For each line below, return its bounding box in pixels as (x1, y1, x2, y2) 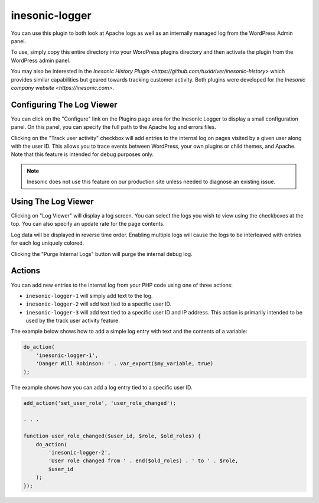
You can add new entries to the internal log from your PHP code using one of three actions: (11, 281, 233, 288)
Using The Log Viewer (11, 196, 94, 206)
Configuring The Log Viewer (11, 99, 118, 109)
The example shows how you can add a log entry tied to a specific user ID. (11, 384, 193, 391)
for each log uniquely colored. (11, 239, 84, 246)
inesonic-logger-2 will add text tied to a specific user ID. (25, 300, 172, 307)
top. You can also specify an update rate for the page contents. (11, 220, 165, 228)
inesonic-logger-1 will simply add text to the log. (25, 292, 153, 299)
